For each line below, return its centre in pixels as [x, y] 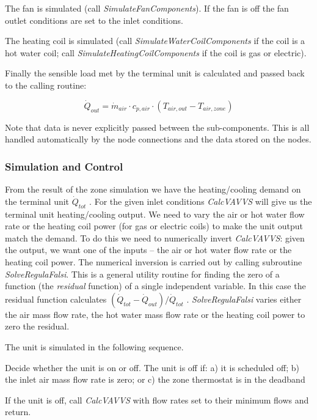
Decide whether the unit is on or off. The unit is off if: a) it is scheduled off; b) [152, 367]
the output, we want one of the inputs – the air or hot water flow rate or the [148, 250]
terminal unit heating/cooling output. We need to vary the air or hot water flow [155, 214]
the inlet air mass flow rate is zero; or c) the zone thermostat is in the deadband [155, 379]
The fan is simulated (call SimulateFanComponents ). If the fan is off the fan [147, 8]
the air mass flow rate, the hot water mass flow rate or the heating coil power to [155, 314]
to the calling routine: [46, 85]
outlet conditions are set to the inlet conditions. [94, 20]
